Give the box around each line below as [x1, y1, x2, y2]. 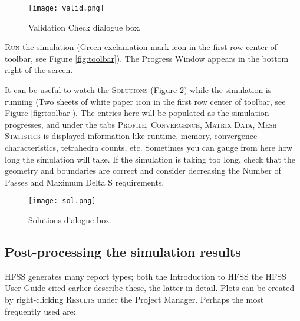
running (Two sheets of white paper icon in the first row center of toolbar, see [5, 95, 286, 107]
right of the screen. [5, 64, 73, 76]
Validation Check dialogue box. [28, 21, 141, 33]
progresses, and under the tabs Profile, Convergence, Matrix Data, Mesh [5, 118, 277, 130]
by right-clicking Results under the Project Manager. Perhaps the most [5, 293, 264, 306]
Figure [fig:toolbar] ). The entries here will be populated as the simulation [5, 107, 269, 119]
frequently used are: [5, 305, 76, 317]
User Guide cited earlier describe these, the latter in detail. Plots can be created [5, 282, 295, 294]
